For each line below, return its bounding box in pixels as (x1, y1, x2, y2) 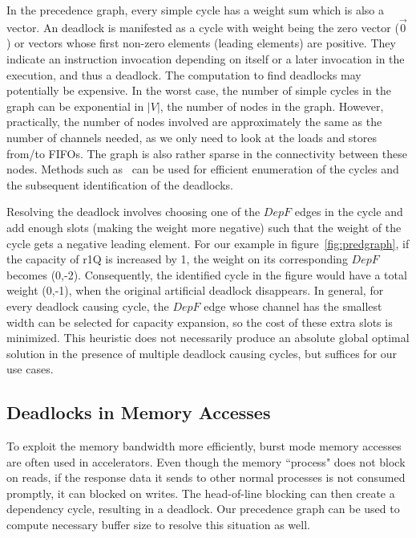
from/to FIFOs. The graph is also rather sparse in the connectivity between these (6, 145, 407, 161)
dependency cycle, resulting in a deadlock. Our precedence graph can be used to (6, 500, 400, 517)
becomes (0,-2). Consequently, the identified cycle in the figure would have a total (6, 266, 407, 283)
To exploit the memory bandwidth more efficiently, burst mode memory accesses (6, 438, 402, 454)
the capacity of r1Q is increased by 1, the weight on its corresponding (6, 251, 348, 267)
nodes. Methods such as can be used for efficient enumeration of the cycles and (6, 161, 399, 177)
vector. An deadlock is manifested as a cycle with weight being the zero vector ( (6, 18, 399, 35)
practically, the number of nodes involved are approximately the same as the (6, 113, 382, 130)
